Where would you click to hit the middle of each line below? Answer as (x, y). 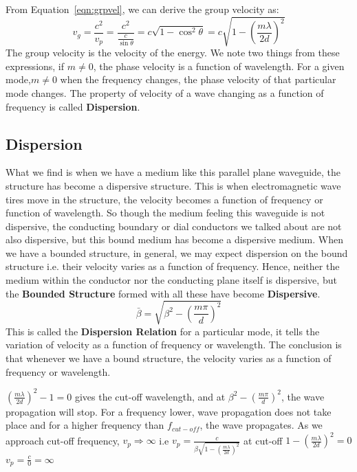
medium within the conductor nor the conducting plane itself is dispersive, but (171, 280)
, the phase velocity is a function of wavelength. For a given (219, 66)
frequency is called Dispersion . (73, 106)
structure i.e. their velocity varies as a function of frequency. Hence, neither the (173, 266)
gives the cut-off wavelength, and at (150, 396)
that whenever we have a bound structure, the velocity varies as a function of (169, 358)
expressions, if (35, 66)
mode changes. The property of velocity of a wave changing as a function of (165, 92)
